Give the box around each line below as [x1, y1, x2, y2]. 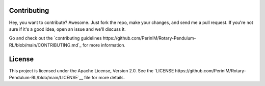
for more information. [82, 42, 126, 48]
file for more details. [84, 74, 125, 80]
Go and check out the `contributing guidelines [9, 35, 102, 41]
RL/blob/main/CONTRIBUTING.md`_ [9, 42, 82, 48]
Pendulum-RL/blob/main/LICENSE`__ [9, 74, 83, 80]
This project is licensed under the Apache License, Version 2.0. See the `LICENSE [9, 67, 174, 73]
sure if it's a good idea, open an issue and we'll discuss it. [9, 26, 126, 32]
